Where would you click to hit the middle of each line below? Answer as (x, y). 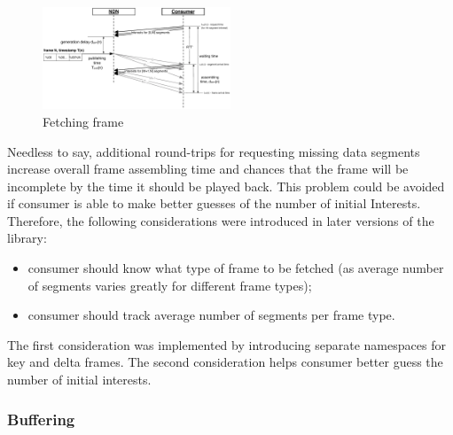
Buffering (41, 419)
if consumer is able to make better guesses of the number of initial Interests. (214, 203)
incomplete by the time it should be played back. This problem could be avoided (226, 186)
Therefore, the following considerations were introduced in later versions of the (221, 220)
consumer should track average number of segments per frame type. (211, 315)
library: (27, 238)
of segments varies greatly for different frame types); (170, 285)
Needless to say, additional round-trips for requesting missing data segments (214, 151)
